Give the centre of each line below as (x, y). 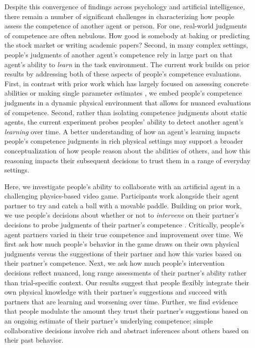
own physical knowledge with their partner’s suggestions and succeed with (116, 292)
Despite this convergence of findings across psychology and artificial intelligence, (125, 6)
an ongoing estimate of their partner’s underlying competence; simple (109, 321)
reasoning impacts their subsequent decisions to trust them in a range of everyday (127, 160)
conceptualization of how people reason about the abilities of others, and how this (127, 150)
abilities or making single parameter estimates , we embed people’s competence (123, 93)
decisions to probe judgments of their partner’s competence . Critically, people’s (125, 225)
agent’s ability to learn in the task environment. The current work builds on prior (127, 64)
